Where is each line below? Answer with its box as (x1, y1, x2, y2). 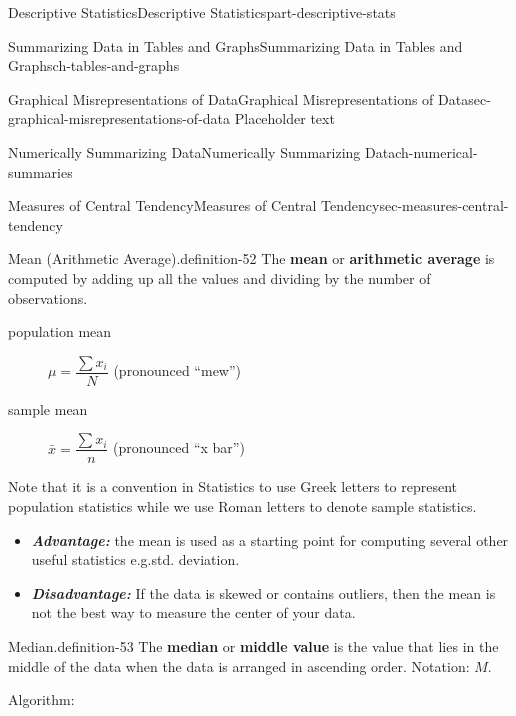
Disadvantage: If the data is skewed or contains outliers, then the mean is (31, 582, 496, 603)
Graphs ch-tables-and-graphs (8, 55, 180, 76)
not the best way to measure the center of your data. (31, 602, 356, 623)
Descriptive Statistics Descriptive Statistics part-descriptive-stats (8, 2, 396, 22)
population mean (8, 321, 112, 342)
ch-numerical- (395, 141, 478, 162)
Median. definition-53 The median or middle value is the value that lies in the (8, 636, 499, 656)
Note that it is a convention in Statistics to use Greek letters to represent (8, 476, 458, 497)
